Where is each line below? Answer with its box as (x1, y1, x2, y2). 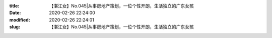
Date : (9, 10, 21, 16)
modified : (9, 16, 30, 22)
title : (9, 3, 20, 8)
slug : (9, 24, 20, 30)
